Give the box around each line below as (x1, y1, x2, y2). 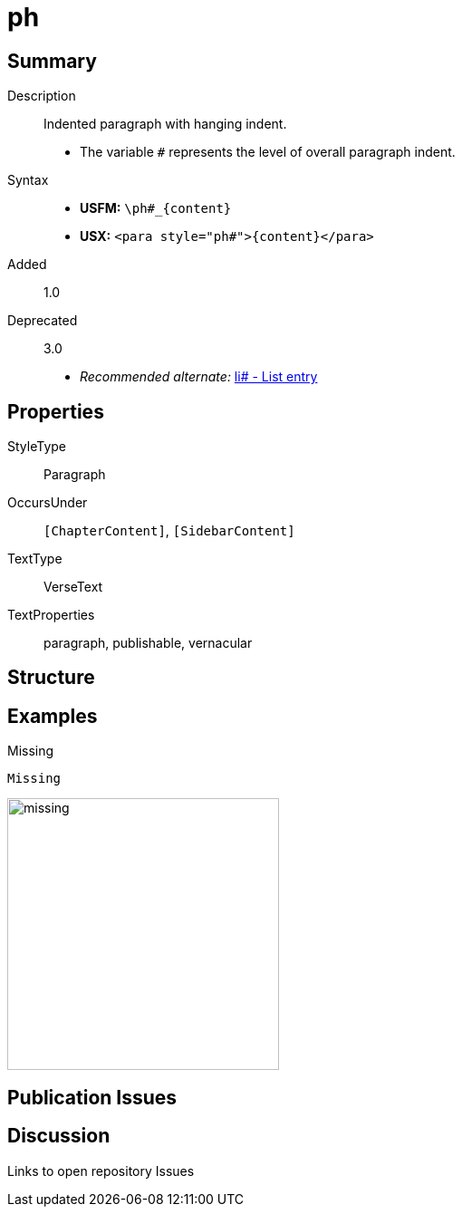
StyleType (7, 438, 66, 455)
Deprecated (7, 313, 78, 329)
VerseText (43, 579, 103, 595)
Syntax (7, 172, 49, 188)
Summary (7, 49, 97, 72)
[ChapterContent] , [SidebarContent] (43, 523, 295, 539)
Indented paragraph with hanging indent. (43, 116, 287, 132)
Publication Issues (7, 1085, 178, 1109)
